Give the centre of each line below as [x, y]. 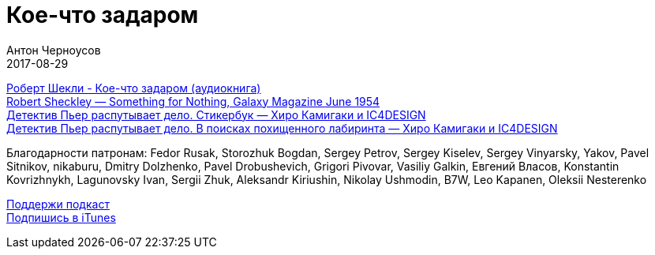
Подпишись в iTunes [61, 217]
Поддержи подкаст [58, 204]
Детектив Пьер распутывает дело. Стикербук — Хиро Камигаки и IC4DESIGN [216, 114]
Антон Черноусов [54, 50]
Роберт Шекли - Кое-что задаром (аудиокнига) [134, 88]
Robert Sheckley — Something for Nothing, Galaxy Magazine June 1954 [193, 101]
